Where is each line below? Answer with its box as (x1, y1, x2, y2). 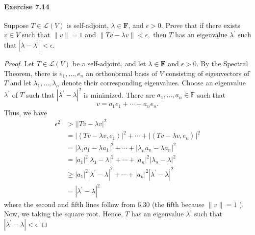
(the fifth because (152, 199, 204, 209)
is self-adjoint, (67, 20, 109, 30)
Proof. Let (4, 58, 34, 68)
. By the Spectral (196, 58, 248, 68)
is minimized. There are (83, 89, 155, 100)
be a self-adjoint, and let (73, 58, 146, 68)
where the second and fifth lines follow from (4, 199, 135, 209)
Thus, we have (4, 107, 47, 117)
